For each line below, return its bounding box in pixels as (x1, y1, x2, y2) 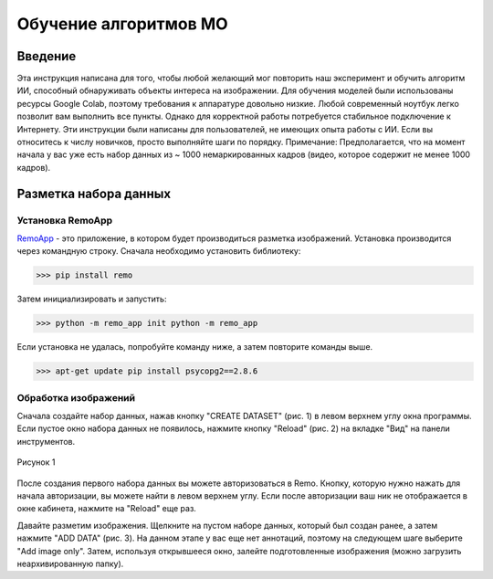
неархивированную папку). (16, 558, 124, 569)
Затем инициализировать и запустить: (16, 293, 167, 305)
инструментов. (16, 436, 76, 447)
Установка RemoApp (16, 214, 113, 226)
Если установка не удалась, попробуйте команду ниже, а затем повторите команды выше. (16, 342, 373, 353)
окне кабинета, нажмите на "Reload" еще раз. (16, 503, 196, 514)
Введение (16, 48, 77, 64)
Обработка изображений (16, 391, 136, 404)
